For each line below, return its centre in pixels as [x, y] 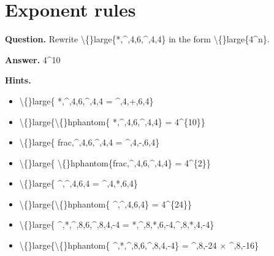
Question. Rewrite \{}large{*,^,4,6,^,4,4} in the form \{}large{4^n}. [137, 39]
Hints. [18, 80]
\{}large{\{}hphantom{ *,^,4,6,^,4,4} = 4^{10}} [112, 121]
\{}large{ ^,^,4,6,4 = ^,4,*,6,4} [78, 183]
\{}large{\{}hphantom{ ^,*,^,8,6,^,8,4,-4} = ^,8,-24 [118, 245]
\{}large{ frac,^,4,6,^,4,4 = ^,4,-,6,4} [89, 142]
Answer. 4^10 [33, 59]
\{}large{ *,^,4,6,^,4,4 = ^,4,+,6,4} [86, 100]
